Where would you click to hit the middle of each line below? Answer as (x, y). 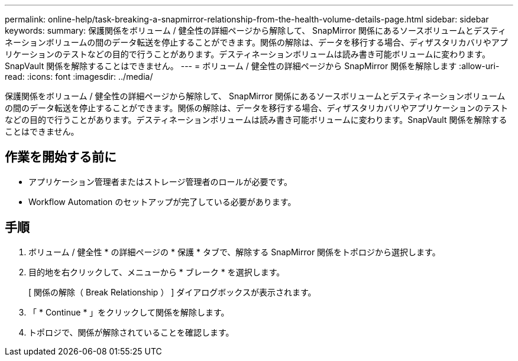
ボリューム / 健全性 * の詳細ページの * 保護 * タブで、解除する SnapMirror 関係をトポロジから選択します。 (234, 252)
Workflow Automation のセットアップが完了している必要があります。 (162, 201)
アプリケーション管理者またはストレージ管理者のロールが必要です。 (161, 181)
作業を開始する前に (61, 157)
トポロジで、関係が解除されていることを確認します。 (131, 332)
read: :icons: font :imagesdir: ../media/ (79, 77)
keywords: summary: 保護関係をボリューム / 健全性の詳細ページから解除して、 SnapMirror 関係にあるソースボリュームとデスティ (256, 30)
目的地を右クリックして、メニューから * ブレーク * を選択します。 (157, 272)
